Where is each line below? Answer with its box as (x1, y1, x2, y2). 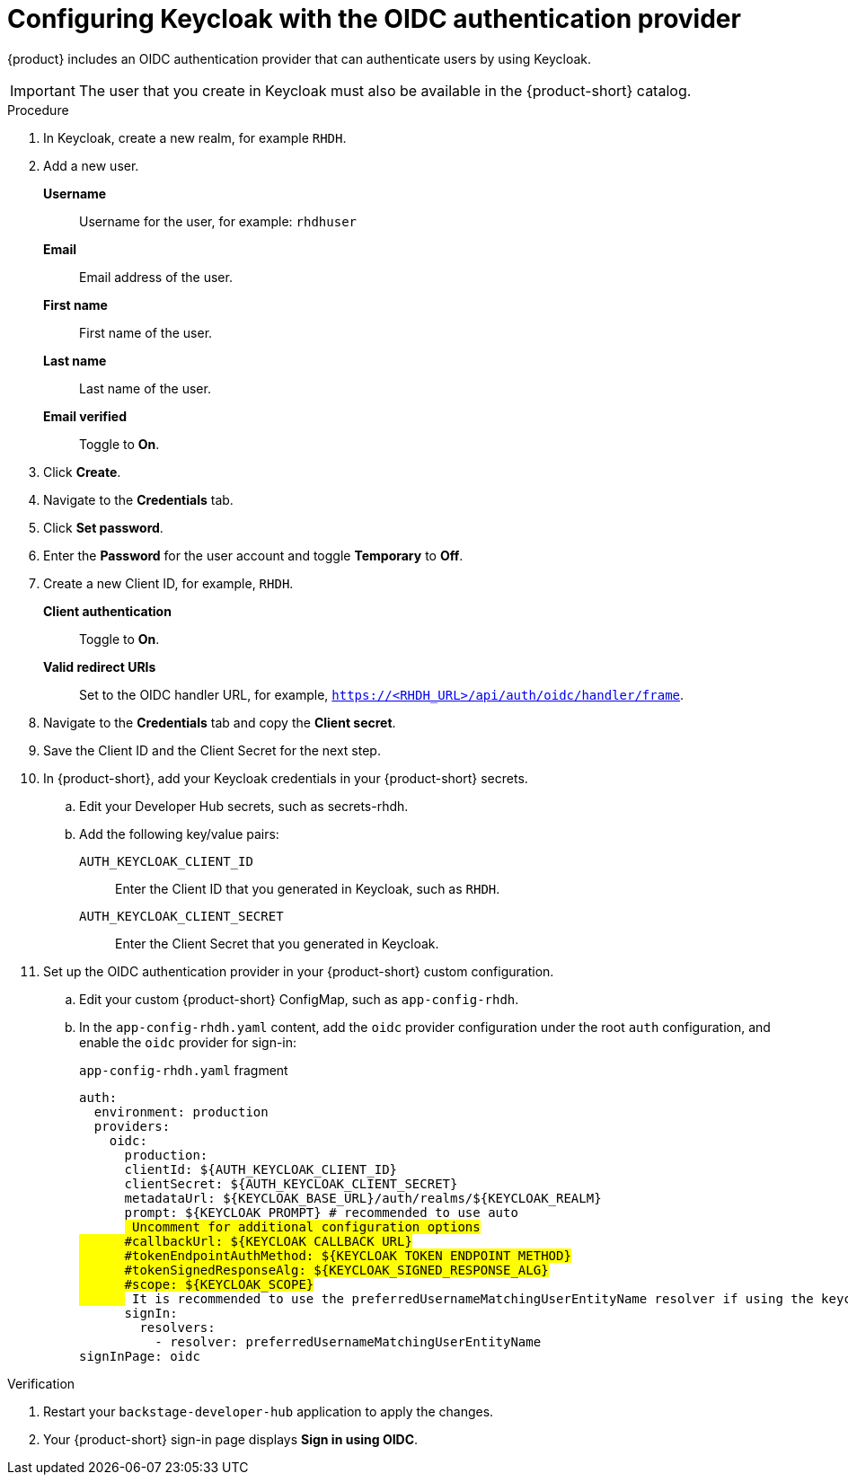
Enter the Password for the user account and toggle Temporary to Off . (43, 547, 464, 563)
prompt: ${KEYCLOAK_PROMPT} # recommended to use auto (124, 1204, 518, 1220)
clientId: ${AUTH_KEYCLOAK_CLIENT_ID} (124, 1161, 398, 1177)
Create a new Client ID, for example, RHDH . (43, 575, 294, 591)
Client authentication (43, 603, 172, 619)
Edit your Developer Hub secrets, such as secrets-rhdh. (79, 798, 409, 814)
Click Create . (43, 463, 121, 480)
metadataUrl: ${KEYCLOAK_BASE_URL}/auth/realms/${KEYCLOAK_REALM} (124, 1190, 602, 1205)
